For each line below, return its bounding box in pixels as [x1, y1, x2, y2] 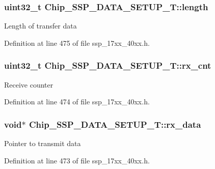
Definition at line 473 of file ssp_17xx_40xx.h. [4, 155, 150, 165]
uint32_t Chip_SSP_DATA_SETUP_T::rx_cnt [4, 59, 211, 72]
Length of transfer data [4, 20, 77, 31]
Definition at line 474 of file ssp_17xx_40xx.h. [4, 96, 150, 107]
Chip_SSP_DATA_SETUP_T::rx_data [29, 118, 201, 130]
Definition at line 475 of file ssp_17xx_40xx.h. [4, 37, 150, 48]
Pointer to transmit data [4, 138, 81, 149]
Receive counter [4, 79, 53, 90]
